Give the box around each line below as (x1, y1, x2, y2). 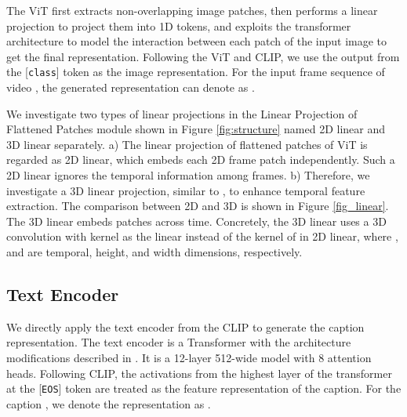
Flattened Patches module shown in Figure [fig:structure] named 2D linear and (6, 121, 386, 137)
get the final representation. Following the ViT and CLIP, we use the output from (6, 48, 400, 64)
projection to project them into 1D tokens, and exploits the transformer (6, 17, 351, 34)
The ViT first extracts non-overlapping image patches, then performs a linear (6, 2, 378, 18)
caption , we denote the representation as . (6, 395, 211, 412)
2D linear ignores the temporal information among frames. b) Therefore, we (6, 167, 370, 183)
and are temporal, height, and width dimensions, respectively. (6, 243, 303, 259)
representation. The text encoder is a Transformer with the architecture (6, 334, 351, 350)
